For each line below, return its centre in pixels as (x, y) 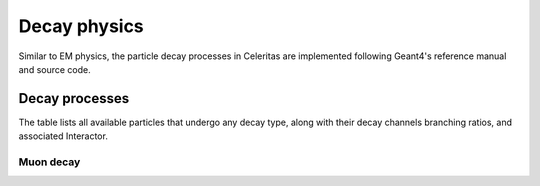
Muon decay (49, 162)
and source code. (55, 69)
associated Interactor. (63, 136)
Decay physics (81, 26)
